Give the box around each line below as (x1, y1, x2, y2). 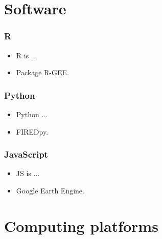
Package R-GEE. (16, 67, 69, 78)
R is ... (16, 50, 37, 60)
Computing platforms (4, 215, 158, 236)
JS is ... (16, 168, 40, 179)
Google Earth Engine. (16, 185, 84, 195)
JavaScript (4, 148, 48, 161)
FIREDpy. (16, 126, 49, 137)
